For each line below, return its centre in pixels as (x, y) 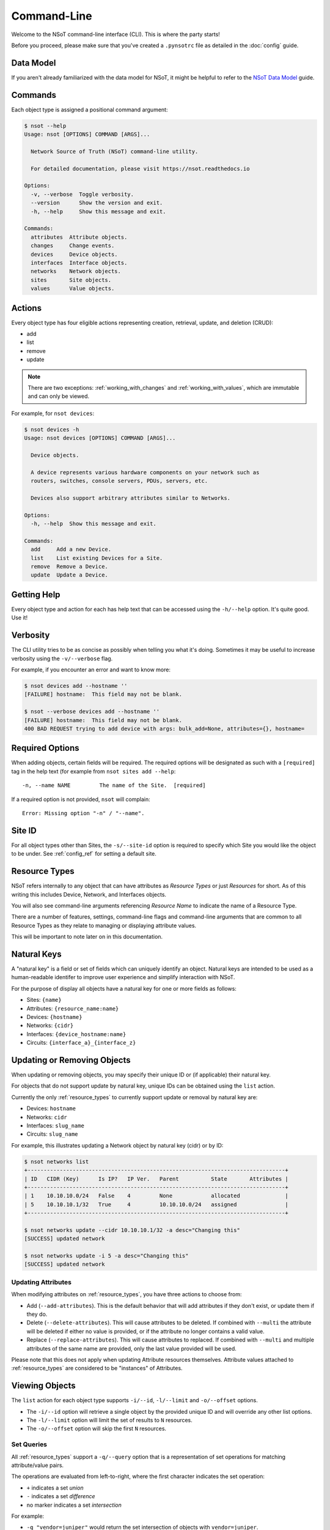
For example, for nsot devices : (53, 413)
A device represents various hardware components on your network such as (145, 472)
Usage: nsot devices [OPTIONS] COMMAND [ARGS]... (100, 438)
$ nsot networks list (57, 1162)
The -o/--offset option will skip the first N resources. (97, 1428)
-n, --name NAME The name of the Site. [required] (114, 786)
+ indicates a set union (55, 1488)
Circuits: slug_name (52, 1134)
